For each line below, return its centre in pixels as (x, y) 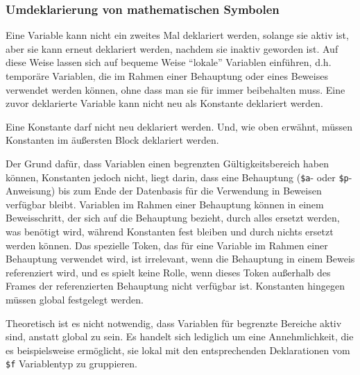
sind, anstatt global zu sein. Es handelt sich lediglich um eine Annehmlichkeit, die (180, 336)
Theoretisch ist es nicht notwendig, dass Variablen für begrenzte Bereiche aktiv (174, 323)
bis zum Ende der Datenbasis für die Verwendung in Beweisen (190, 191)
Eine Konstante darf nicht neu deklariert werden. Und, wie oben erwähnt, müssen (179, 126)
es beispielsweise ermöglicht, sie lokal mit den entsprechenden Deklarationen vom (178, 350)
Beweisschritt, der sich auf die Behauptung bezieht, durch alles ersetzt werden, (173, 218)
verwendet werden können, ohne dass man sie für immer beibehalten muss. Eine (175, 89)
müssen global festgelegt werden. (75, 299)
